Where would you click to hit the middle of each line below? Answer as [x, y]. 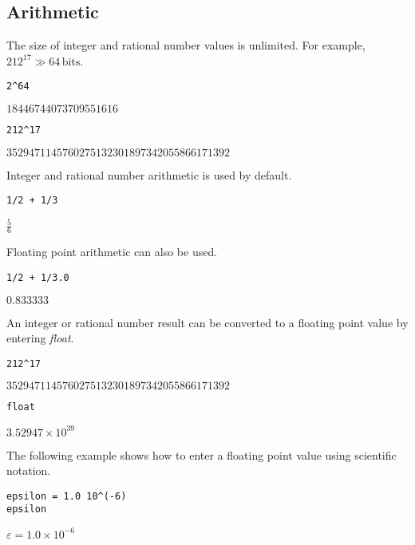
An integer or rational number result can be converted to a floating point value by [207, 322]
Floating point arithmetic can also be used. [112, 252]
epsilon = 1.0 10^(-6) [67, 496]
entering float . [40, 338]
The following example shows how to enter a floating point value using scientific [202, 454]
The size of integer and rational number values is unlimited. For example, [186, 45]
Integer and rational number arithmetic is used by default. [149, 174]
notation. [29, 470]
